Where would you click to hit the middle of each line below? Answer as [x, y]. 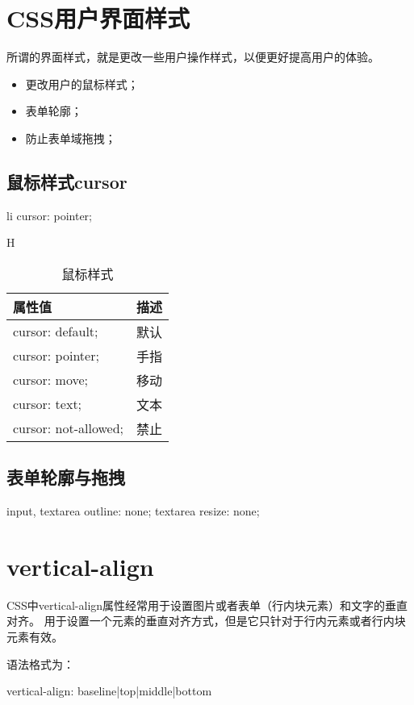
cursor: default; [56, 332]
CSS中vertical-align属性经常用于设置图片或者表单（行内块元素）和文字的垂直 [207, 605]
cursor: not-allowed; [69, 428]
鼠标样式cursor [67, 181]
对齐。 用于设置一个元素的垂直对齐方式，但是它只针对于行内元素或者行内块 [206, 621]
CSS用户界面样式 [98, 18]
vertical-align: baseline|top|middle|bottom [109, 691]
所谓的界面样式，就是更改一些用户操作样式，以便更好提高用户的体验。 [193, 57]
